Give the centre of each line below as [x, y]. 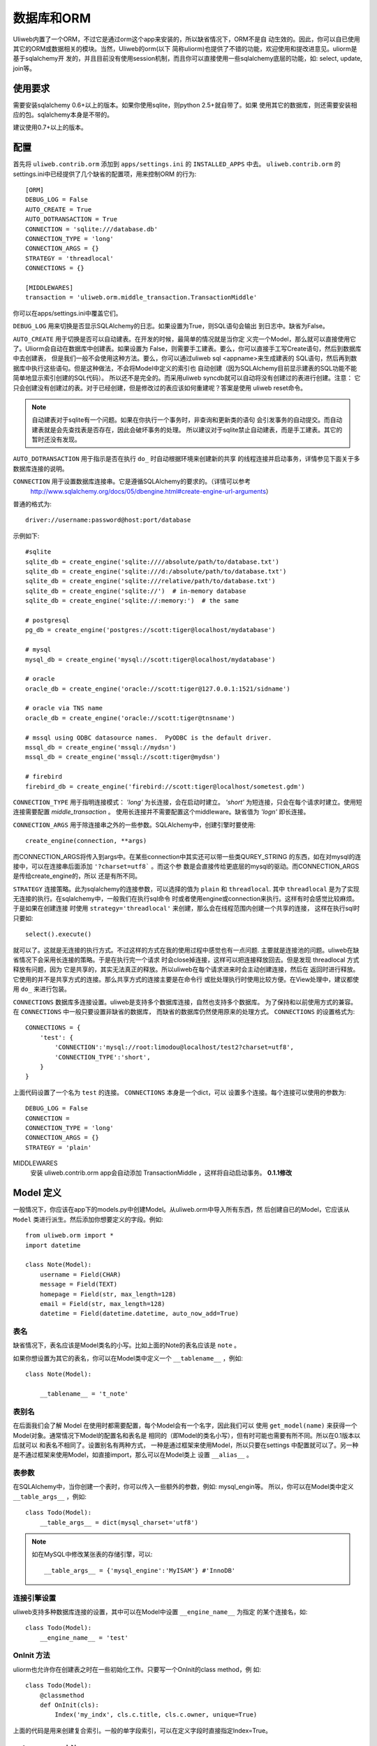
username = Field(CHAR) [80, 1274]
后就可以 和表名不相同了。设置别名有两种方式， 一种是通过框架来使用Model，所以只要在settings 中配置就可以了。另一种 [186, 1445]
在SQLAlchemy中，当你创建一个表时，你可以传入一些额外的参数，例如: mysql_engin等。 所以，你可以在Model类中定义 [183, 1487]
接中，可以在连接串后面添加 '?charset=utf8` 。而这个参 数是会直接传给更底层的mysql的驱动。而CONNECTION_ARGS [186, 866]
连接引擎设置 [35, 1598]
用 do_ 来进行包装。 [42, 989]
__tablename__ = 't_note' [84, 1394]
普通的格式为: [32, 504]
